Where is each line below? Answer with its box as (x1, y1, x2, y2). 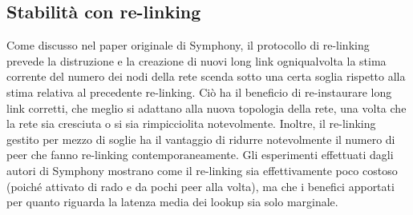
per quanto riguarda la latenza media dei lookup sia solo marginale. (6, 193, 338, 210)
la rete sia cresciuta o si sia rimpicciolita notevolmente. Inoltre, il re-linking (6, 115, 376, 132)
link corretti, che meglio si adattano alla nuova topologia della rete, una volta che (6, 99, 407, 116)
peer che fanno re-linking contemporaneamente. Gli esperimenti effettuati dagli (6, 146, 394, 163)
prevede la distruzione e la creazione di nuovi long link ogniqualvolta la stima (6, 52, 387, 69)
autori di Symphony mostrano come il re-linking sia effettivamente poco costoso (6, 161, 398, 178)
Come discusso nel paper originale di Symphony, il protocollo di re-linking (6, 37, 370, 54)
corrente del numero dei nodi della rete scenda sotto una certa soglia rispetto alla (6, 68, 406, 85)
